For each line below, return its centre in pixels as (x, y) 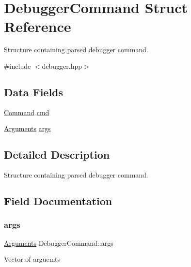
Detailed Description (57, 155)
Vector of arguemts (32, 259)
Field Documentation (58, 201)
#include (17, 66)
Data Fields (34, 92)
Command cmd (27, 112)
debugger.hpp (62, 66)
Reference (38, 26)
